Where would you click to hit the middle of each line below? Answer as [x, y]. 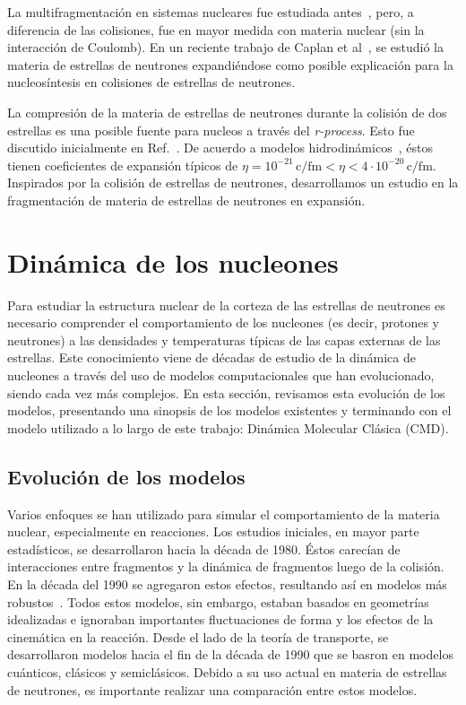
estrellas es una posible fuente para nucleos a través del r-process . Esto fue [211, 130]
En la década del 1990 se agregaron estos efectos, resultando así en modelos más [227, 583]
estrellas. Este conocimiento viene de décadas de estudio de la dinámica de [211, 357]
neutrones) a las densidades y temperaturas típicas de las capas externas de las [224, 339]
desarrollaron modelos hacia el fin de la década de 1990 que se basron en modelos [230, 654]
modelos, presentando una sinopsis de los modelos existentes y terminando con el [229, 410]
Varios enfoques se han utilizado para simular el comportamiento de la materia [224, 514]
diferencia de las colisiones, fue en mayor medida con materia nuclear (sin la [216, 29]
